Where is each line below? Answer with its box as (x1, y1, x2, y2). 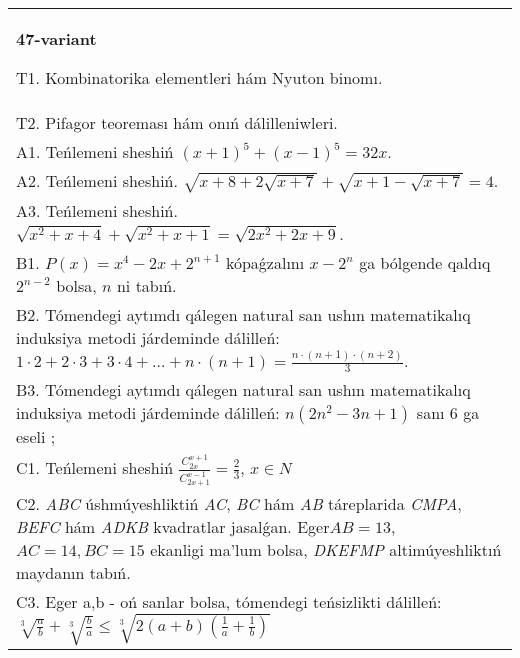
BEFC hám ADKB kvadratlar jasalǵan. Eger (16, 514, 330, 538)
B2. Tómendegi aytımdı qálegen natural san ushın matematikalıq (16, 302, 471, 326)
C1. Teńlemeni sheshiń (16, 455, 174, 479)
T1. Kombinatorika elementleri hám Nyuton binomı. (16, 66, 383, 89)
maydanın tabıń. (16, 560, 131, 584)
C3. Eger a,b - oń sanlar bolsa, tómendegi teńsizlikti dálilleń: (16, 589, 442, 613)
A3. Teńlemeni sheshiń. (16, 198, 178, 222)
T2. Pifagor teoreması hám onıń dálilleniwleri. (16, 111, 338, 134)
